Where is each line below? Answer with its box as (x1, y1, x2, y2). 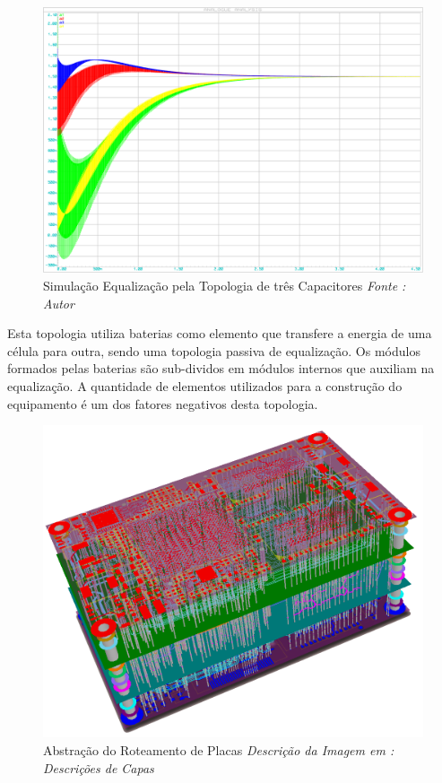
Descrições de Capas (43, 758, 154, 777)
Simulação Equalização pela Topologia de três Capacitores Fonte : (43, 276, 406, 295)
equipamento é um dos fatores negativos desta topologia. (7, 394, 318, 413)
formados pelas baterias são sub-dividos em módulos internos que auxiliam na (7, 359, 435, 378)
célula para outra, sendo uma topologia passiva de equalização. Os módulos (7, 341, 420, 360)
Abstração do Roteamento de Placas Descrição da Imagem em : (43, 741, 394, 759)
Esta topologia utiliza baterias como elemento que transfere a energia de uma (7, 324, 432, 343)
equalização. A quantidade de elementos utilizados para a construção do (7, 377, 403, 396)
